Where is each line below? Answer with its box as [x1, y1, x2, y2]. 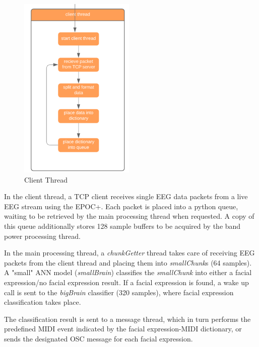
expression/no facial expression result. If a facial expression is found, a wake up [4, 277, 249, 287]
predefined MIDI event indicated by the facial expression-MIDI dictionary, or [4, 323, 242, 334]
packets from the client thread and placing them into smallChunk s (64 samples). [4, 257, 252, 268]
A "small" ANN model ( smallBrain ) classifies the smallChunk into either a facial [4, 267, 252, 278]
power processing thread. [4, 230, 81, 241]
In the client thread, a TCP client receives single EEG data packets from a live [4, 191, 248, 202]
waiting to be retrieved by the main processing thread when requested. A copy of [4, 211, 254, 221]
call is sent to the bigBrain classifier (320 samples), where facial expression [4, 287, 234, 297]
